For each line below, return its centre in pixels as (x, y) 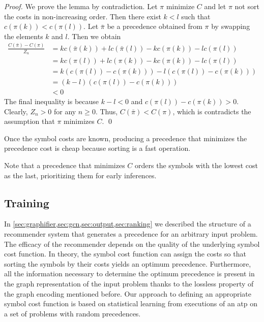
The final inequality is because (52, 101)
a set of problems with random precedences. (72, 313)
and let (215, 6)
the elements (24, 36)
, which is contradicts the (212, 111)
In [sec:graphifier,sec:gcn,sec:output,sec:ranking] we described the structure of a (128, 224)
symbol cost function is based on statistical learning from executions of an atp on (131, 303)
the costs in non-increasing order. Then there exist (83, 16)
